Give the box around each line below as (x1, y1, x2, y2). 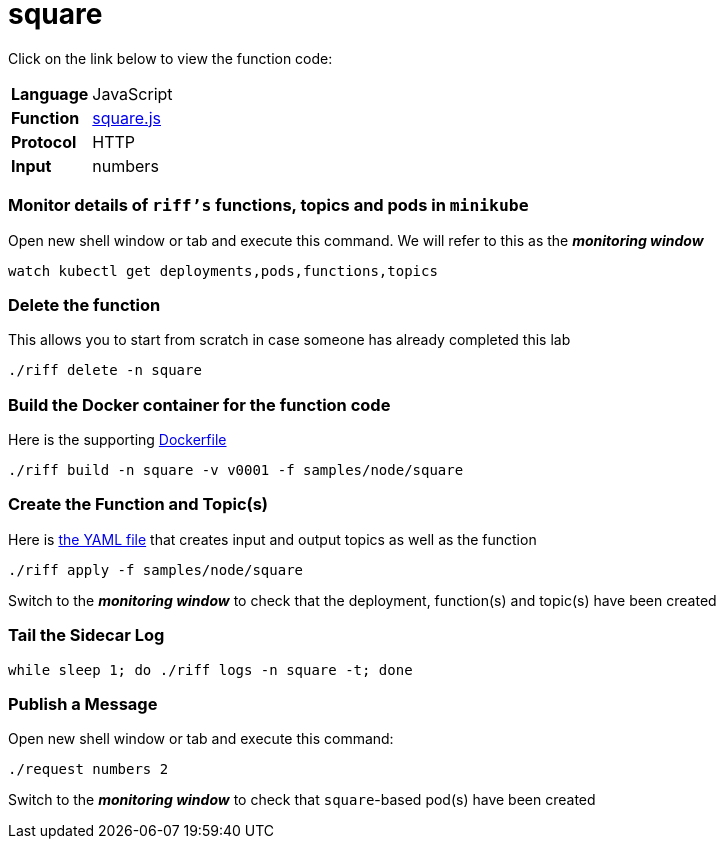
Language (11, 83, 89, 104)
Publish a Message (8, 693, 158, 714)
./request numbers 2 (8, 761, 169, 778)
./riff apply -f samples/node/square (8, 561, 304, 578)
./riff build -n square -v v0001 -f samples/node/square (8, 462, 464, 478)
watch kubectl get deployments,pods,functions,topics (8, 262, 438, 279)
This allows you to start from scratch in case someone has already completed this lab (8, 331, 571, 349)
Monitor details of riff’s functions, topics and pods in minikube (8, 195, 529, 216)
